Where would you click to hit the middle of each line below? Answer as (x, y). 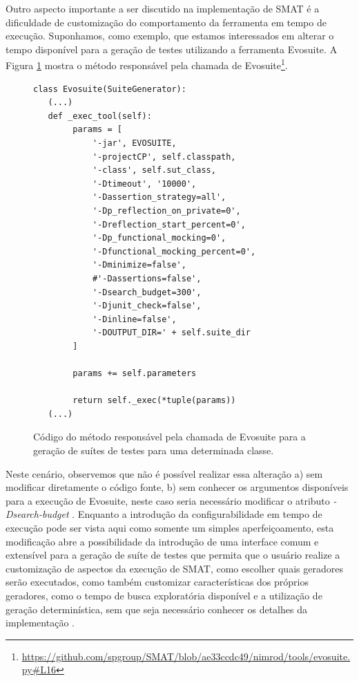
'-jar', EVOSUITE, (134, 143)
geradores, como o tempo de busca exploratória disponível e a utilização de (164, 595)
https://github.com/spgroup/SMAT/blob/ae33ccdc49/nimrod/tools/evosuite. (186, 656)
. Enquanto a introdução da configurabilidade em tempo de (197, 514)
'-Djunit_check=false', (147, 306)
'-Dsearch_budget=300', (147, 292)
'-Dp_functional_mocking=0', (159, 238)
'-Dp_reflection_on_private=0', (166, 211)
